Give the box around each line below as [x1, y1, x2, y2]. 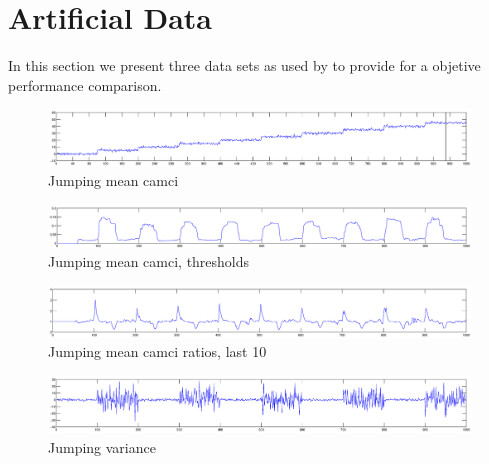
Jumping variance [48, 436, 156, 457]
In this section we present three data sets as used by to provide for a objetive [8, 55, 481, 76]
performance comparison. [8, 74, 162, 95]
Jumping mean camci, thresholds [48, 251, 250, 272]
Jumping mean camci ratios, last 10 [48, 341, 267, 362]
